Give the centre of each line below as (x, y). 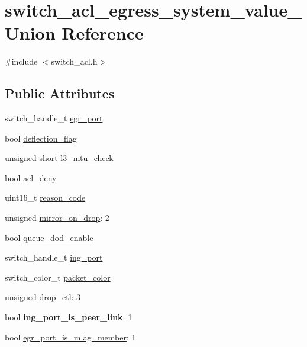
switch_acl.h (74, 61)
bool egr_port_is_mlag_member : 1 (70, 337)
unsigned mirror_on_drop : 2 (57, 218)
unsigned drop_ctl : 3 (43, 297)
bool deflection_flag (41, 138)
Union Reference (74, 33)
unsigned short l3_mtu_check (59, 158)
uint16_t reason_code (45, 197)
